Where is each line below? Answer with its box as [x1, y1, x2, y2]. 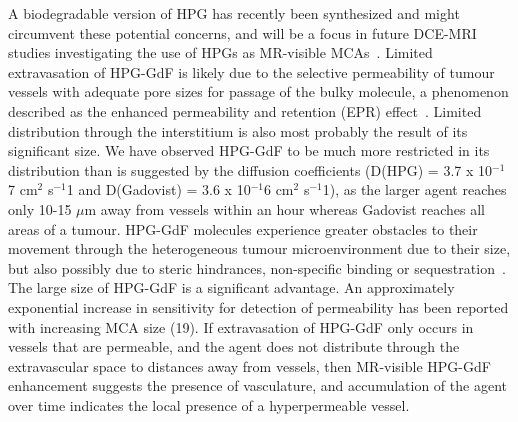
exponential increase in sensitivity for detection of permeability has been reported [8, 296, 509, 317]
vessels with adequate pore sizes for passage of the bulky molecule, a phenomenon [8, 81, 509, 102]
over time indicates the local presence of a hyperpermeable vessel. [8, 394, 410, 415]
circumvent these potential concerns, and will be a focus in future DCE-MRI [8, 22, 477, 43]
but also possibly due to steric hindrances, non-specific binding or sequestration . [8, 257, 506, 278]
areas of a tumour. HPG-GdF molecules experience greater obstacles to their [8, 218, 478, 239]
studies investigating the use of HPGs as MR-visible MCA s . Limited [8, 42, 433, 63]
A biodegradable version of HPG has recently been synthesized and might [8, 3, 460, 23]
